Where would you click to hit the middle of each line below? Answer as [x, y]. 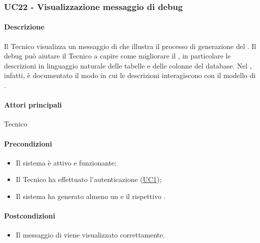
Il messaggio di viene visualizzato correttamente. [90, 235]
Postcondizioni [30, 216]
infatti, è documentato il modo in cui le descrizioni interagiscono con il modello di [130, 75]
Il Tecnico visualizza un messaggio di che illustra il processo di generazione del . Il [130, 46]
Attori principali [33, 105]
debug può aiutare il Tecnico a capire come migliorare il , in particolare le [117, 56]
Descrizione [24, 27]
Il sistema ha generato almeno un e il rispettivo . [91, 196]
